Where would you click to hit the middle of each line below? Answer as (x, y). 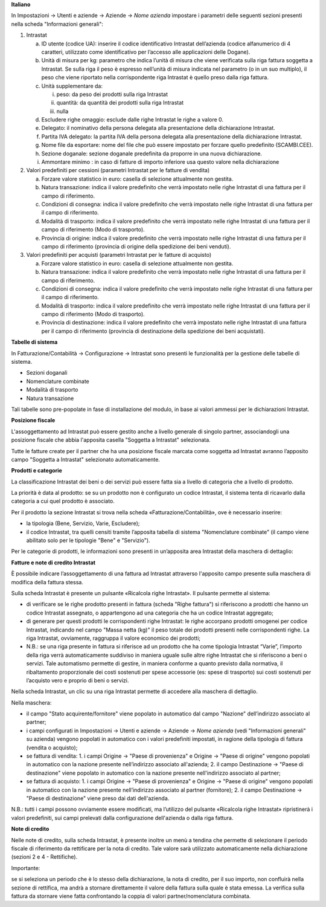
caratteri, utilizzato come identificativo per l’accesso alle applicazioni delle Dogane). (146, 52)
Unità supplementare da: (72, 86)
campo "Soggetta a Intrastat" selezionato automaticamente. (85, 459)
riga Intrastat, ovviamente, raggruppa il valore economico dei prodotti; (113, 638)
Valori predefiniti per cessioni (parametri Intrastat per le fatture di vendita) (118, 170)
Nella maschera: (31, 702)
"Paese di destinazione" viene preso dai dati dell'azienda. (98, 798)
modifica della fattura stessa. (47, 582)
